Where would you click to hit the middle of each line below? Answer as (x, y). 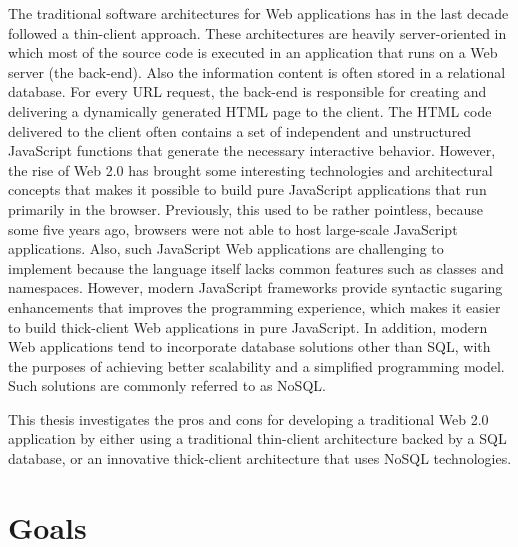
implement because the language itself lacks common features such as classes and (256, 267)
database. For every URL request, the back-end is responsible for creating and (247, 91)
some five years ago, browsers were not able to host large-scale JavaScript (233, 228)
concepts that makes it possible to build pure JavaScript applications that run (247, 189)
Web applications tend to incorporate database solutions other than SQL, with (249, 346)
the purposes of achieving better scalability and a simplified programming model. (256, 365)
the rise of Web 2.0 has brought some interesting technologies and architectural (250, 169)
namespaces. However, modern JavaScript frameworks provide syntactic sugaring (255, 287)
